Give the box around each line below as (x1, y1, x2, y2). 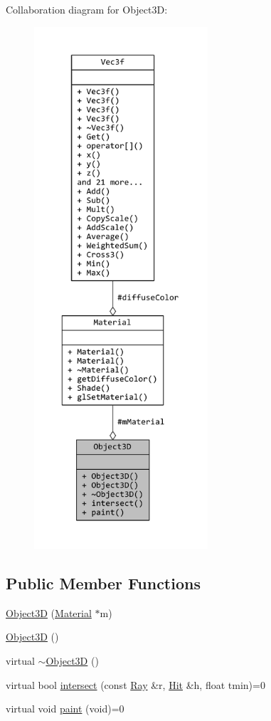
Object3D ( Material (6, 605, 92, 620)
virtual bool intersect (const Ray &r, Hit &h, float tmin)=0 (6, 677, 265, 692)
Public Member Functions (6, 572, 201, 594)
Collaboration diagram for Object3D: (6, 2, 168, 16)
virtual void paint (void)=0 (6, 701, 124, 716)
